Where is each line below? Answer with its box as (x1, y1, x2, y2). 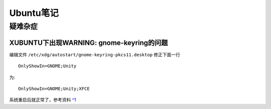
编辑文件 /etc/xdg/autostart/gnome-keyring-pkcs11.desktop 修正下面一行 (9, 51, 181, 57)
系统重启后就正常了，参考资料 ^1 (9, 97, 76, 103)
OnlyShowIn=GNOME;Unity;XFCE (18, 86, 90, 92)
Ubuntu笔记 (9, 7, 59, 18)
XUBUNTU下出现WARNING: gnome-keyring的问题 (9, 38, 168, 47)
